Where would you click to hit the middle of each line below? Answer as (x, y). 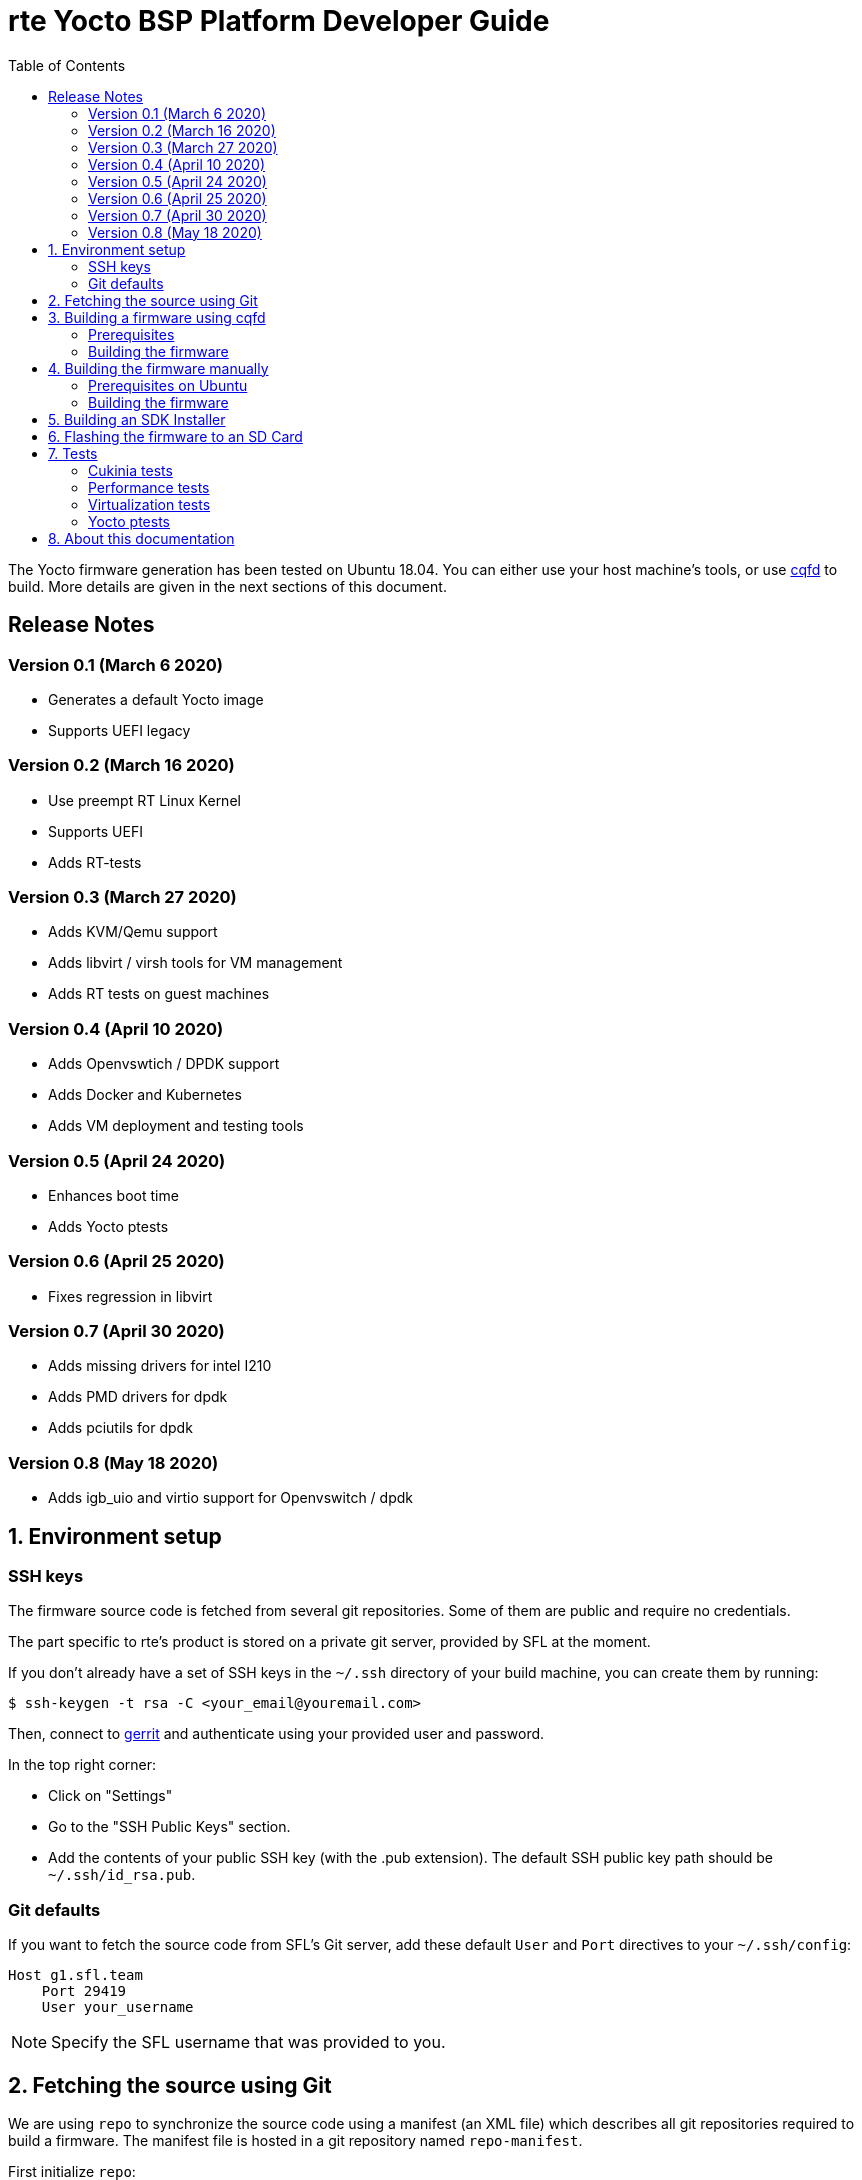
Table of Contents (67, 65)
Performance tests (149, 487)
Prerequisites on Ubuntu (168, 385)
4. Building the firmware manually (158, 368)
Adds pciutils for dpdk (120, 1428)
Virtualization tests (149, 504)
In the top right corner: (82, 1765)
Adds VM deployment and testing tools (176, 1126)
